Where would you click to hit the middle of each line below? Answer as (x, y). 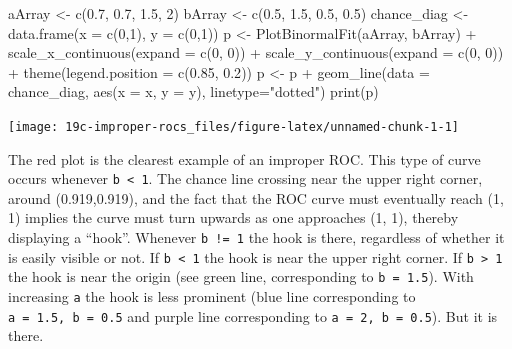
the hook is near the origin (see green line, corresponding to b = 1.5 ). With (241, 276)
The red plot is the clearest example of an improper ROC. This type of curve (244, 158)
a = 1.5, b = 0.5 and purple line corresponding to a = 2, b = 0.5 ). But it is (253, 315)
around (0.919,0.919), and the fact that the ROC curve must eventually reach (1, (256, 197)
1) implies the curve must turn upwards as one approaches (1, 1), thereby (233, 217)
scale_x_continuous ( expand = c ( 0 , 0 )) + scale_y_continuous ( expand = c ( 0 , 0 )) (256, 52)
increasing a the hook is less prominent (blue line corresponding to (212, 296)
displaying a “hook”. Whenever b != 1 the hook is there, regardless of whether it (256, 237)
